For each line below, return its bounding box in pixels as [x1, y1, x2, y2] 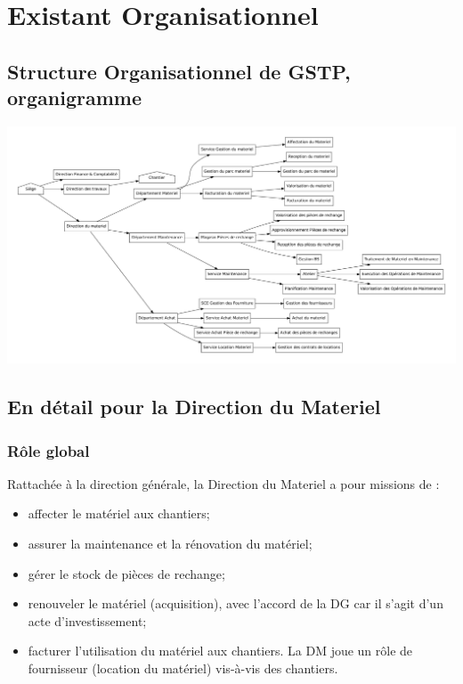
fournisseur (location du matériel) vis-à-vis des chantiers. [28, 658, 338, 677]
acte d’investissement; [28, 611, 147, 630]
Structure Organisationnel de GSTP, [7, 57, 351, 85]
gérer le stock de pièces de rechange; [28, 564, 225, 582]
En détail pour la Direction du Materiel [7, 393, 381, 420]
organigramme [7, 84, 142, 111]
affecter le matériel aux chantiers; [28, 504, 210, 523]
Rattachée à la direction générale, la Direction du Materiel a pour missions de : [7, 474, 440, 493]
